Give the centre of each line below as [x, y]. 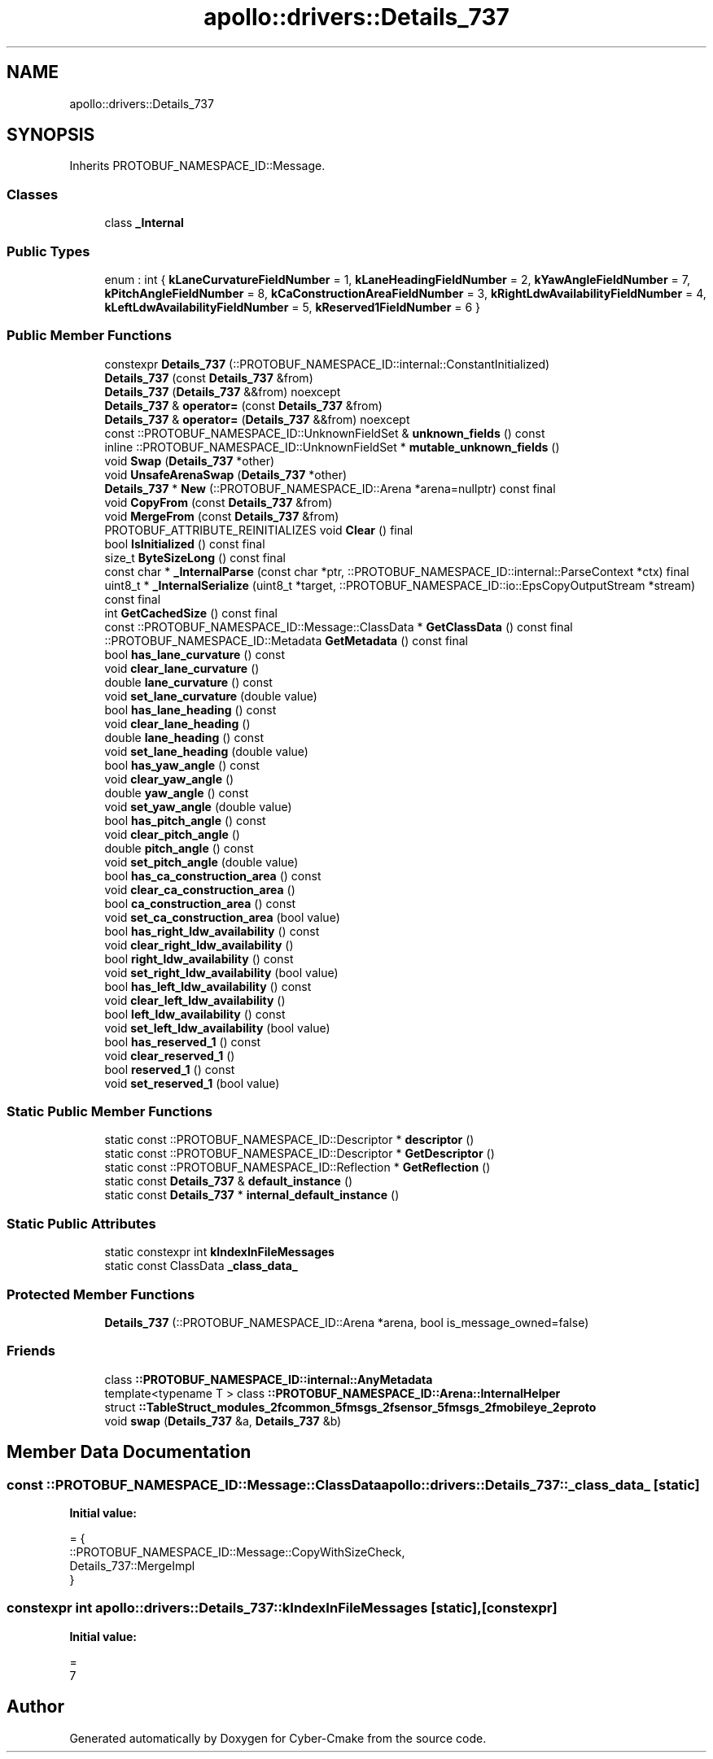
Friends [31, 1351]
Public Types [48, 251]
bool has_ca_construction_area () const [213, 875]
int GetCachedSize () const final [191, 613]
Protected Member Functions [101, 1294]
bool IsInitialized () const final [185, 543]
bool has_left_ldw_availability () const [208, 986]
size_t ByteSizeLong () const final [195, 557]
